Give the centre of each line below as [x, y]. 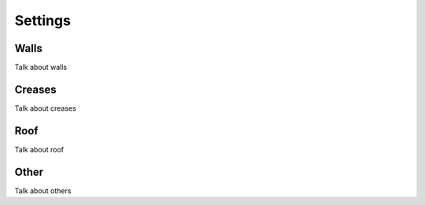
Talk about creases [45, 108]
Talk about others [43, 190]
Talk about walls [41, 68]
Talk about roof [39, 149]
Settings [42, 20]
